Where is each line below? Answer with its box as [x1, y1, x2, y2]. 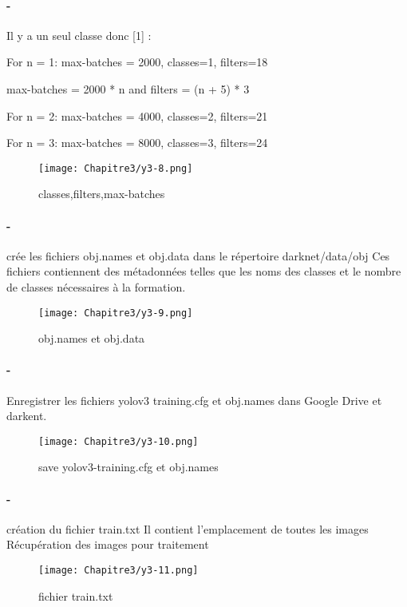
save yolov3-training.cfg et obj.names [38, 458, 219, 475]
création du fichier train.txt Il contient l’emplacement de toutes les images [6, 520, 369, 537]
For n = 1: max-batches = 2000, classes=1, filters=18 [6, 54, 268, 70]
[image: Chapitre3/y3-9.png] [38, 307, 193, 319]
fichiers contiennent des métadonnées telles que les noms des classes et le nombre [6, 263, 401, 280]
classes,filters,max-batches [38, 185, 165, 202]
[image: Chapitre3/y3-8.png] [38, 162, 193, 174]
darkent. [6, 407, 47, 424]
